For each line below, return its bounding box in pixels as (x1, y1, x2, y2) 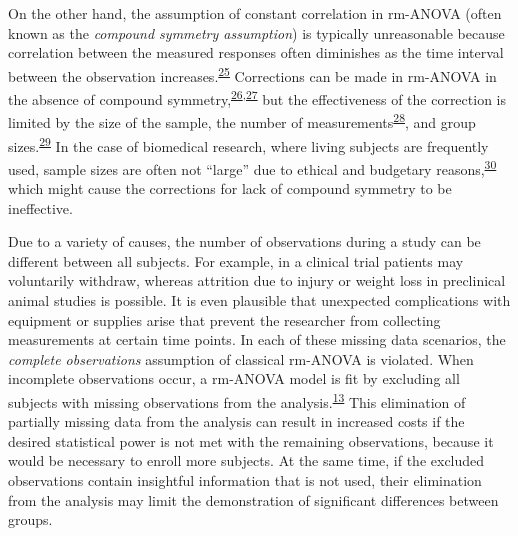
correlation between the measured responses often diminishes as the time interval (8, 42, 504, 63)
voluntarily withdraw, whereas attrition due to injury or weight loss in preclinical (8, 270, 506, 291)
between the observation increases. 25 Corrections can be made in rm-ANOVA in (8, 62, 497, 86)
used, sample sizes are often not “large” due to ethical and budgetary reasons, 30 (8, 155, 497, 179)
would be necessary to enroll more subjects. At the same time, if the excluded (8, 450, 485, 471)
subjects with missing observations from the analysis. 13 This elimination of (8, 388, 466, 412)
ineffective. (8, 197, 73, 218)
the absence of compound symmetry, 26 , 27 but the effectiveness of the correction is (8, 86, 506, 109)
